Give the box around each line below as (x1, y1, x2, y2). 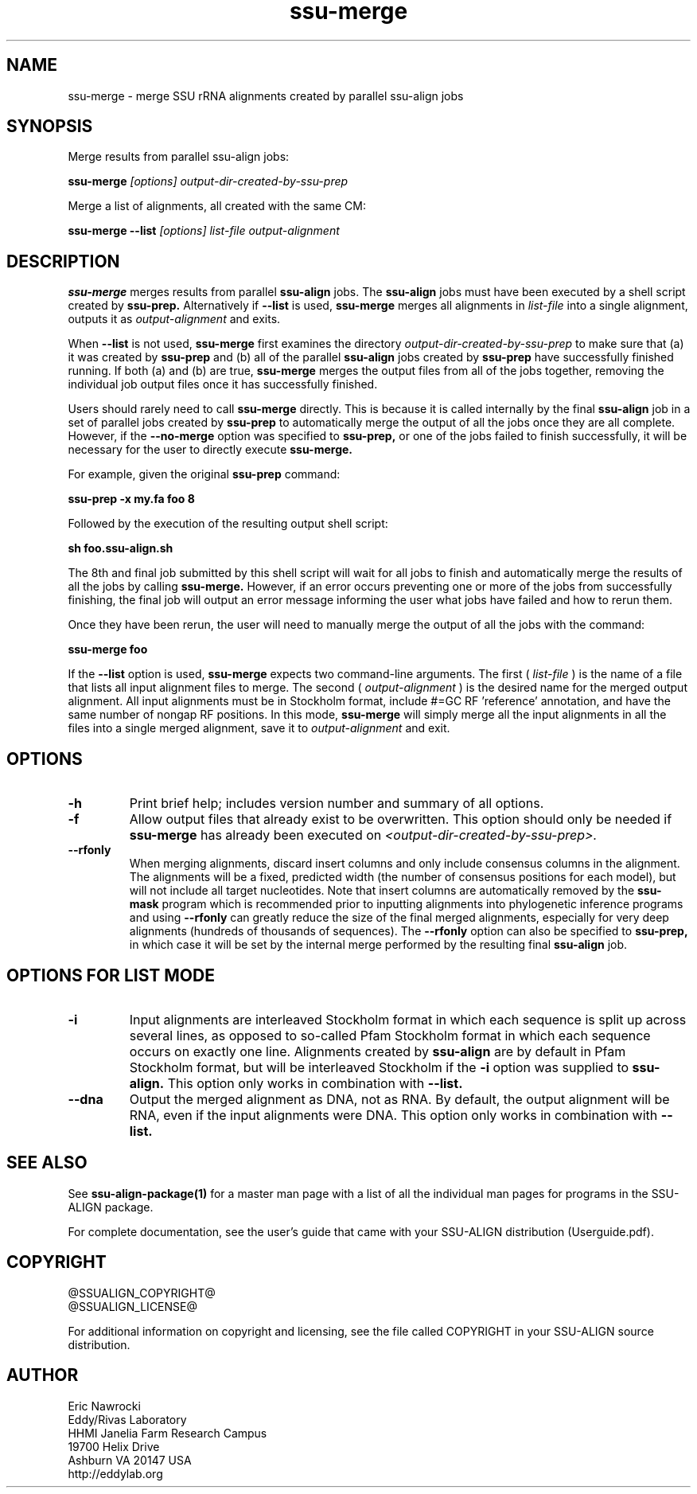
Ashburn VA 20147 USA (68, 1453, 192, 1467)
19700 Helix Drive (68, 1439, 160, 1453)
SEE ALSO (6, 1153, 88, 1173)
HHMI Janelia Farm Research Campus (68, 1426, 267, 1440)
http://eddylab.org (68, 1466, 163, 1480)
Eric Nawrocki (68, 1398, 141, 1413)
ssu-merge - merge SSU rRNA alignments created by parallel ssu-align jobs (68, 88, 464, 103)
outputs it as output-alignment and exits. (68, 312, 281, 326)
